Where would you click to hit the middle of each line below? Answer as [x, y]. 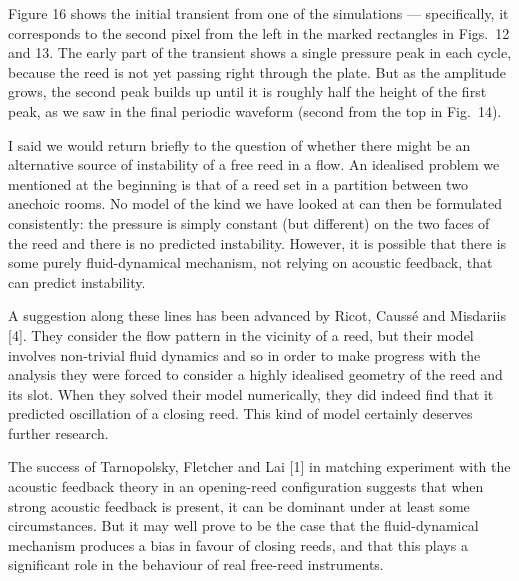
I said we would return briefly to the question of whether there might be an [239, 144]
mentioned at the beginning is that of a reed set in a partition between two [238, 183]
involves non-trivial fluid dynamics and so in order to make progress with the [244, 354]
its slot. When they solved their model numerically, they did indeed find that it [251, 393]
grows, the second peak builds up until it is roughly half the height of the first [247, 91]
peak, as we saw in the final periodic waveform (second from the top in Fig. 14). [255, 110]
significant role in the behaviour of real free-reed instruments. [196, 564]
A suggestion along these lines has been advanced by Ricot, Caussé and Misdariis [257, 315]
